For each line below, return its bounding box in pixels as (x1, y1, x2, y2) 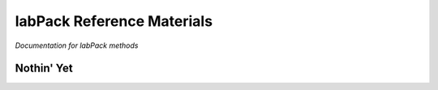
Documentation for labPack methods (15, 41, 139, 50)
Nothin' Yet (15, 62, 73, 75)
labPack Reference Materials (15, 12, 213, 30)
